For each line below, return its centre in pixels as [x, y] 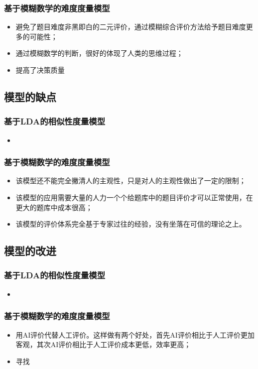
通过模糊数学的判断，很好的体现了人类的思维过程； [99, 53]
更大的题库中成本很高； [54, 207]
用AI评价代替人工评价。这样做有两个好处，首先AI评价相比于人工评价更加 [135, 334]
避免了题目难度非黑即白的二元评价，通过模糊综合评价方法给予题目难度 [131, 27]
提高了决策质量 [40, 70]
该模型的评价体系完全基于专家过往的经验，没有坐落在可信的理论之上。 [131, 224]
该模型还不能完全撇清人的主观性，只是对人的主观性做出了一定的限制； [131, 181]
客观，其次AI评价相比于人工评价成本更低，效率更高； [103, 344]
